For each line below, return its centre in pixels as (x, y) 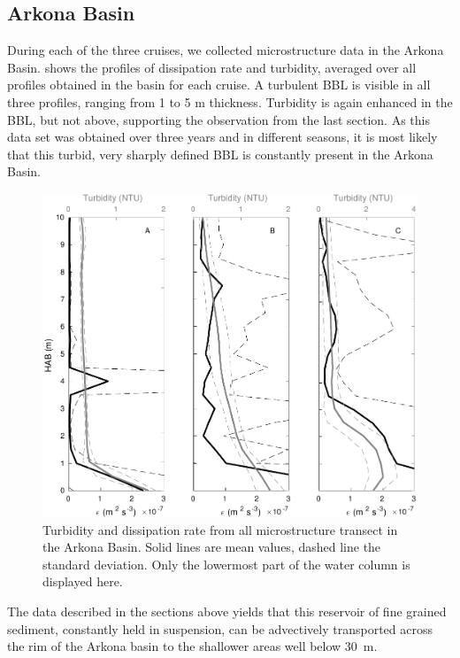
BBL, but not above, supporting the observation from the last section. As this (218, 119)
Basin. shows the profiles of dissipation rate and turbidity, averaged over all (212, 67)
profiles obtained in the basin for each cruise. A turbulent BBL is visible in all (219, 85)
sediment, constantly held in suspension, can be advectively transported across (220, 628)
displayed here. (83, 581)
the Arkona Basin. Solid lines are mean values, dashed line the (212, 547)
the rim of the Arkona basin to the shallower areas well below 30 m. (192, 646)
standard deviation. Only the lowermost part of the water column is (226, 564)
